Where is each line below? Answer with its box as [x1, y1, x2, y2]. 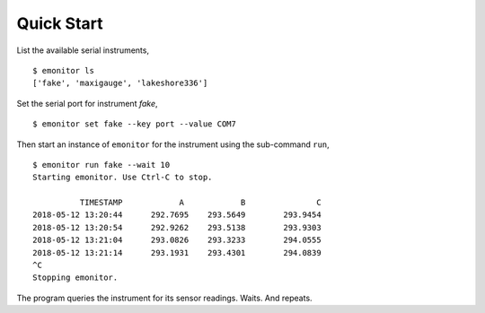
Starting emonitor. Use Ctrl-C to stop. [32, 172, 213, 183]
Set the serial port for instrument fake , [16, 98, 158, 109]
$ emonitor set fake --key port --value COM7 [32, 119, 237, 129]
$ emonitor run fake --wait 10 [32, 160, 171, 170]
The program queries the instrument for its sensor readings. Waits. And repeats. [16, 292, 313, 303]
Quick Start [16, 13, 103, 33]
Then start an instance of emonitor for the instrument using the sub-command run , [16, 139, 330, 150]
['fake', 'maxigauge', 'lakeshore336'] [32, 78, 208, 89]
